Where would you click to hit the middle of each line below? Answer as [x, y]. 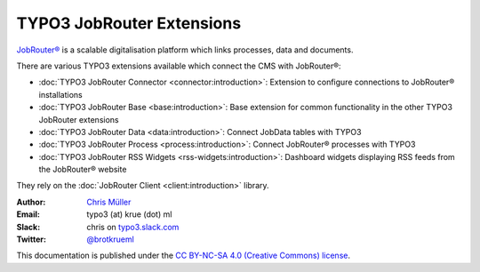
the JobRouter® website [83, 170]
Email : [28, 214]
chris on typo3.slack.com [133, 227]
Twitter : [31, 239]
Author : [31, 202]
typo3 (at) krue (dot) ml [129, 214]
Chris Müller [109, 202]
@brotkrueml [111, 239]
